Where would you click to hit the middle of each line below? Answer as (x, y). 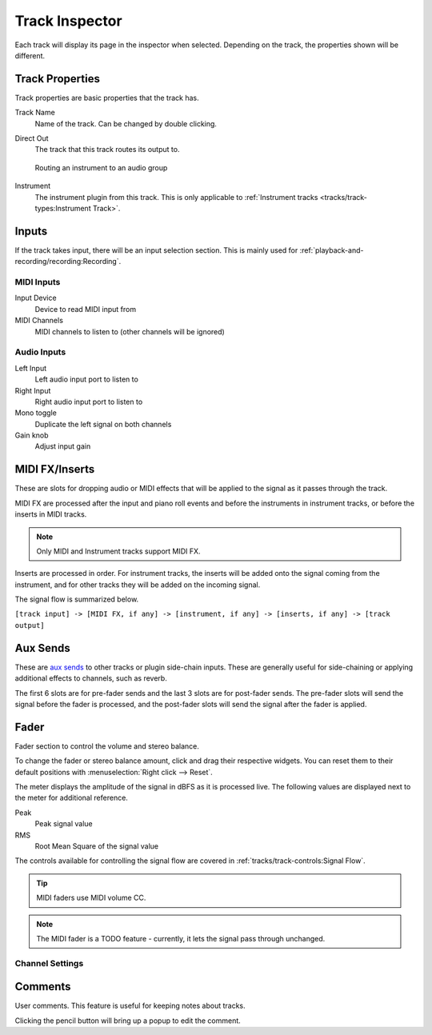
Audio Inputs (40, 352)
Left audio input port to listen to (87, 379)
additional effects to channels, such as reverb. (91, 678)
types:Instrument (63, 208)
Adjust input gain (63, 446)
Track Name (35, 113)
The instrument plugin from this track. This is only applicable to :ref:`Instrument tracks (176, 197)
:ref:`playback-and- (332, 250)
